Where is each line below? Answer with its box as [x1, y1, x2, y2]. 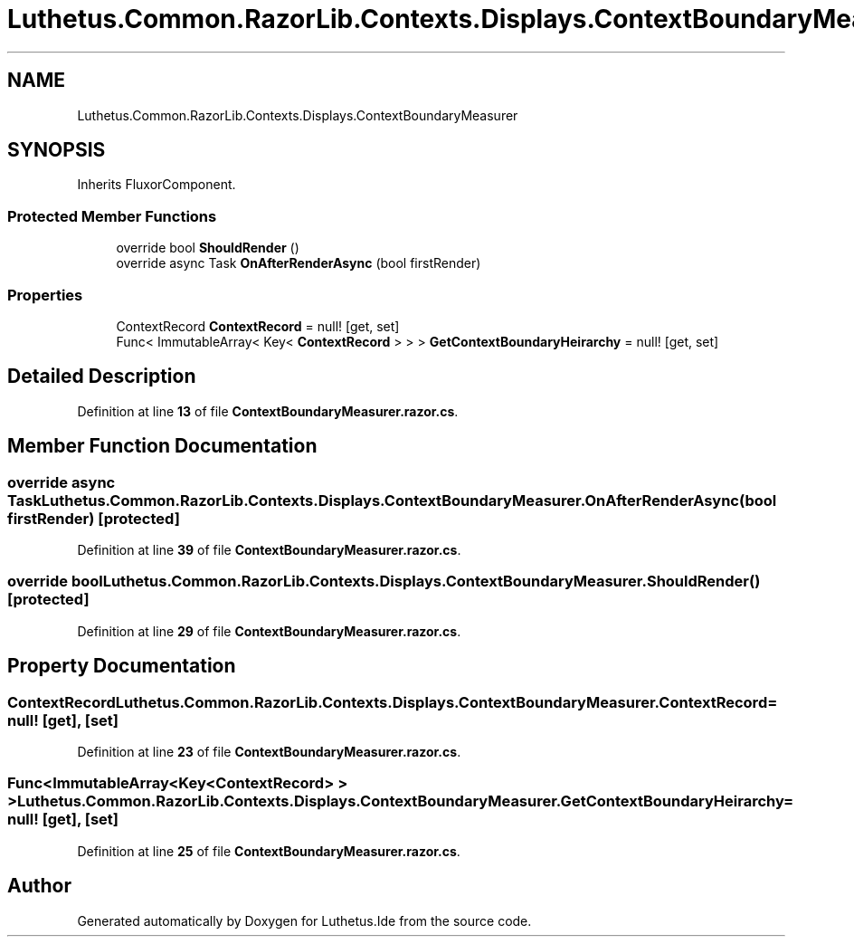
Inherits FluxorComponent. [77, 176, 236, 193]
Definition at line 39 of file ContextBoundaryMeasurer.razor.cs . [77, 542, 461, 558]
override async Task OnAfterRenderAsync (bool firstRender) [116, 255, 481, 272]
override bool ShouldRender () [116, 240, 299, 256]
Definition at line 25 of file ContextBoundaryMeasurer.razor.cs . [77, 843, 460, 859]
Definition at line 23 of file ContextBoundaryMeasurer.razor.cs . [77, 743, 461, 759]
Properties [7, 285, 83, 304]
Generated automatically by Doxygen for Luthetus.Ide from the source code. [77, 912, 532, 929]
